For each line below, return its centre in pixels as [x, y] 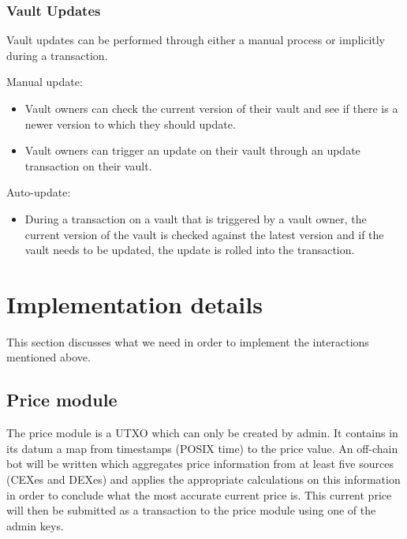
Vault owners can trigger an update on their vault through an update [192, 150]
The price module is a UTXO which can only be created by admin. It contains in [202, 433]
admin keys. [35, 525]
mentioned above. [49, 357]
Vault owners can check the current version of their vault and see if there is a [211, 108]
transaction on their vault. [88, 165]
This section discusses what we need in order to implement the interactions [188, 341]
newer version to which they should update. [130, 124]
